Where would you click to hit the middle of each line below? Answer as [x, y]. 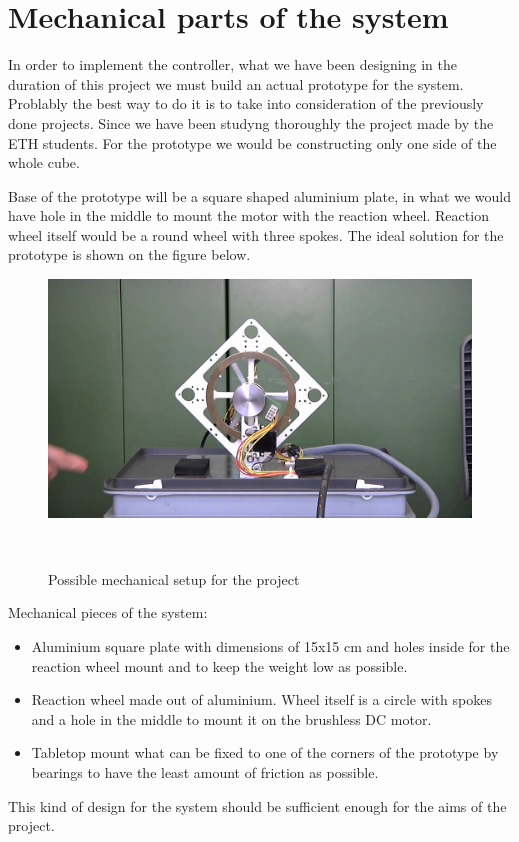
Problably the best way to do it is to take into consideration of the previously [246, 103]
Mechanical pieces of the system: [108, 612]
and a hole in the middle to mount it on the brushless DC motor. [231, 718]
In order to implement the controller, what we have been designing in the [232, 64]
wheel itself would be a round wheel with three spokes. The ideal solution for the [256, 234]
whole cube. [44, 162]
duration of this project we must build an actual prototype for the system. [236, 83]
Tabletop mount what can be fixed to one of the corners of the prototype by [265, 752]
